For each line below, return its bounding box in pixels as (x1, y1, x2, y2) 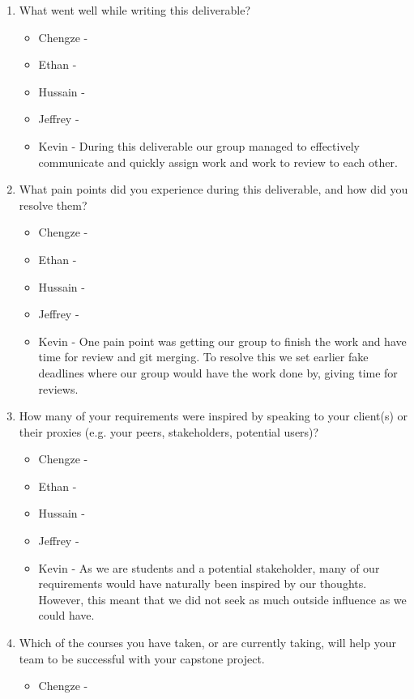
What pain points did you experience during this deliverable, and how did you (19, 181, 408, 198)
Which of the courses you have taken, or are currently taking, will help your (19, 634, 396, 651)
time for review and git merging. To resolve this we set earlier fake (38, 348, 369, 365)
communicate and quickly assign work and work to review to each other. (38, 153, 398, 170)
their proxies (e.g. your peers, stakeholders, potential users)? (19, 423, 319, 440)
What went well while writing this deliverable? (19, 2, 251, 18)
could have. (38, 607, 95, 624)
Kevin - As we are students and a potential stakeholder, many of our (38, 559, 380, 576)
